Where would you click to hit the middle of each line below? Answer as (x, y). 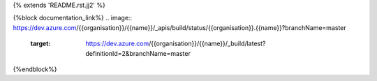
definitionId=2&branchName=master (138, 53)
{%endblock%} (35, 69)
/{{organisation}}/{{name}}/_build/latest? (207, 44)
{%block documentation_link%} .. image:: (73, 18)
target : (40, 44)
